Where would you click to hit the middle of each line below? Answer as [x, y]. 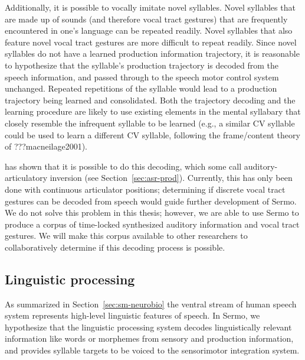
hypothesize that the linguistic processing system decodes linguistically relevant [148, 327]
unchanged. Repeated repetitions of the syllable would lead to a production [141, 88]
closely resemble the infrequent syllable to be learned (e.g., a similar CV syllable [150, 123]
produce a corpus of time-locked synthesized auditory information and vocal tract [152, 224]
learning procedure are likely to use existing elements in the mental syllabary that [153, 111]
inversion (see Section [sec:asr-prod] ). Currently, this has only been [171, 178]
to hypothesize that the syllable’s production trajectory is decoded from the [142, 65]
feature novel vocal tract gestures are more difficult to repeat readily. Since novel [151, 42]
